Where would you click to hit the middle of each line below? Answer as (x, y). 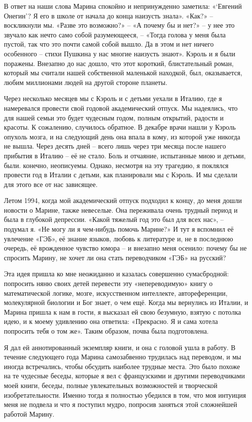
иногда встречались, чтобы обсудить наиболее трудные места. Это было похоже (122, 366)
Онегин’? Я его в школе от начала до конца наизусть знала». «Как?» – (109, 15)
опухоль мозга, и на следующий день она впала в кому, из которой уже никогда (122, 136)
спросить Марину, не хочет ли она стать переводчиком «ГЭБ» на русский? (115, 257)
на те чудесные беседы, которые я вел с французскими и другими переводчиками (125, 376)
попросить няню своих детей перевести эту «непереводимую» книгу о (108, 283)
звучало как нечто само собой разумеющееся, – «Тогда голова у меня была (115, 34)
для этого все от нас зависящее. (51, 184)
